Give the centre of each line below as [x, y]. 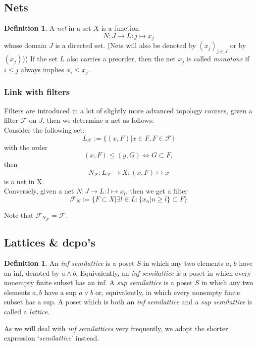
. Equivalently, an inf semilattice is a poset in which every [164, 272]
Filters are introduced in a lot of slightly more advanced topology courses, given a [128, 110]
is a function [120, 28]
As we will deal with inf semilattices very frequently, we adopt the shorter [116, 328]
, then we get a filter [157, 191]
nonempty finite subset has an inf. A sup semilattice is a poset [98, 282]
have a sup [60, 292]
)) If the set [40, 59]
